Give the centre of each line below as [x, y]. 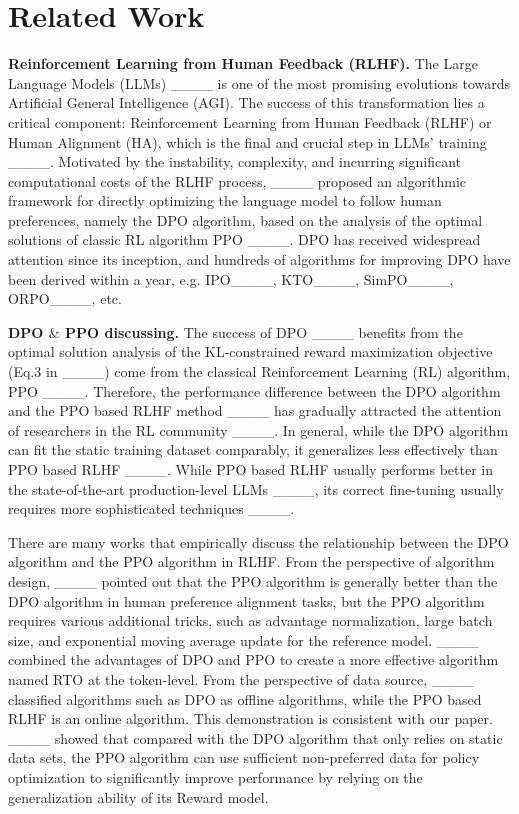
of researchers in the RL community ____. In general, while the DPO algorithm [258, 429]
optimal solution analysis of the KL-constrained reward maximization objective [250, 351]
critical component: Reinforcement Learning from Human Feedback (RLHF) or [250, 121]
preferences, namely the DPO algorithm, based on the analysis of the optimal [245, 219]
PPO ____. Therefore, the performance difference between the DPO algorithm [254, 390]
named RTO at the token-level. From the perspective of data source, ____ [241, 678]
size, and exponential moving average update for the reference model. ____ [243, 639]
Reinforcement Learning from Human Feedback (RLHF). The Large [243, 63]
